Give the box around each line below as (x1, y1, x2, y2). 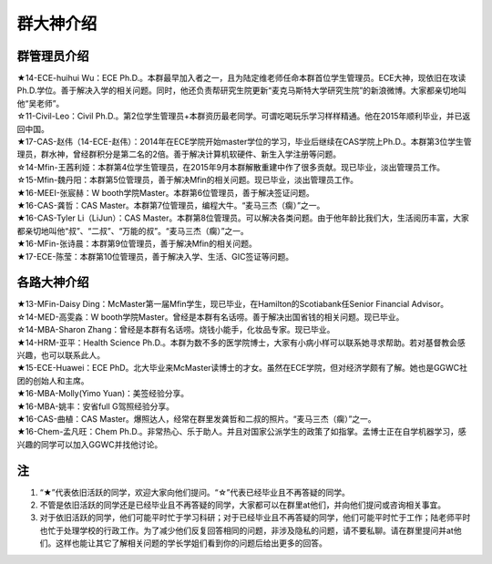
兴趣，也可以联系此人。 (16, 350, 105, 360)
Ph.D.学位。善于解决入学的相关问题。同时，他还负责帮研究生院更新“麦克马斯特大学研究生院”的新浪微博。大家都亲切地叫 (16, 85, 467, 96)
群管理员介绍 (16, 48, 89, 64)
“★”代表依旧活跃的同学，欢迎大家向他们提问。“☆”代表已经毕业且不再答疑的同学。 (39, 487, 350, 497)
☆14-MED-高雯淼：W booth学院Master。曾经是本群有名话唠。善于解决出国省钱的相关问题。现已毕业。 (16, 311, 405, 323)
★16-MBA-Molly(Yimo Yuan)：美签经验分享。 (16, 388, 190, 399)
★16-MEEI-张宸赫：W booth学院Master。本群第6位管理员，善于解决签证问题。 (16, 187, 314, 198)
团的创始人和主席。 (16, 374, 89, 386)
